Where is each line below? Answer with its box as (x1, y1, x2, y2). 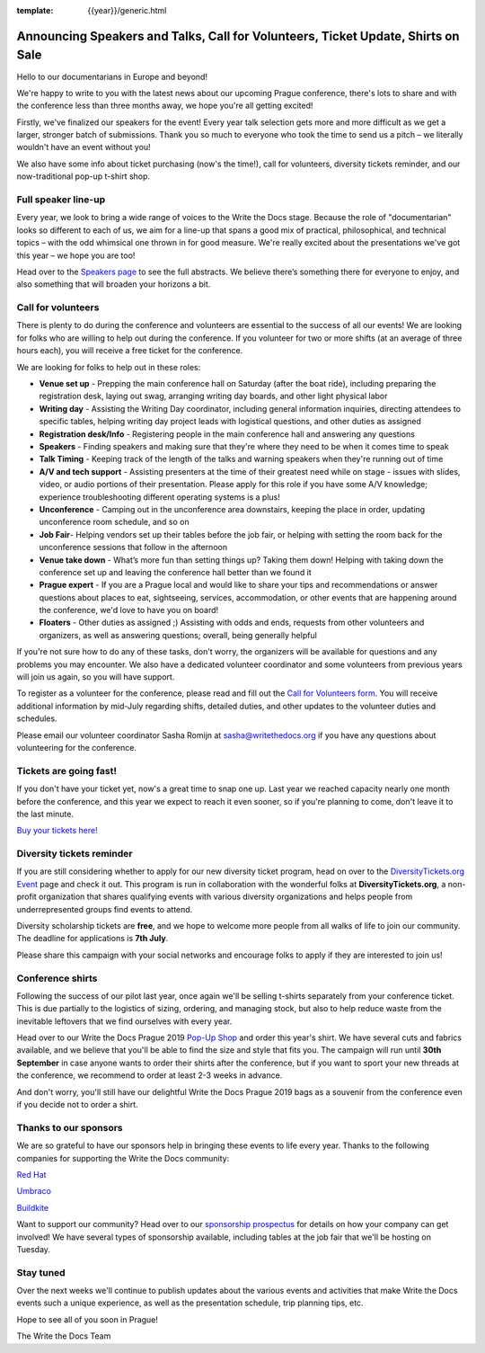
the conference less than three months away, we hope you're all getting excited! (16, 100, 313, 111)
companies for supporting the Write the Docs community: (16, 1153, 230, 1163)
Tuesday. (16, 1243, 51, 1254)
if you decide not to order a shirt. (16, 1099, 138, 1110)
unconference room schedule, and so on (39, 517, 190, 528)
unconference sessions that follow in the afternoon (39, 542, 228, 553)
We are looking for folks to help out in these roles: (16, 361, 201, 372)
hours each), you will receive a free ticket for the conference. (16, 345, 243, 356)
